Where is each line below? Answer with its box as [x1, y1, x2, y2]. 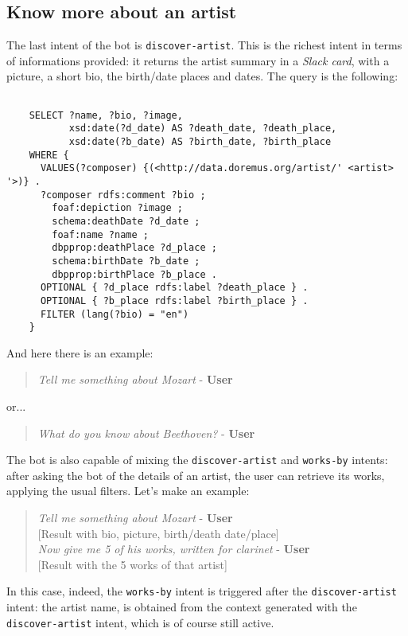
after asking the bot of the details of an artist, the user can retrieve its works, [6, 466, 385, 483]
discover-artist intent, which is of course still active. [6, 614, 274, 630]
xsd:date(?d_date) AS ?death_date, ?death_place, [68, 123, 337, 135]
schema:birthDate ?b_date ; [52, 255, 200, 267]
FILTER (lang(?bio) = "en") [40, 308, 189, 320]
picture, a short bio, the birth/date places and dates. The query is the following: [6, 68, 398, 84]
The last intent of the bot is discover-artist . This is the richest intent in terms [6, 37, 402, 53]
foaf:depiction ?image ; [52, 202, 183, 214]
